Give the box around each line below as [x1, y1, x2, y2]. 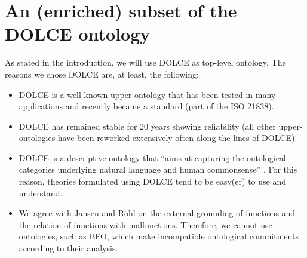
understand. [19, 186, 63, 199]
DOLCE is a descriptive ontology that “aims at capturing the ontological [19, 151, 286, 164]
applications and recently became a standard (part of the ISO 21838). [19, 100, 274, 112]
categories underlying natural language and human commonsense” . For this [19, 163, 297, 176]
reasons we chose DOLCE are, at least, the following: [5, 67, 199, 80]
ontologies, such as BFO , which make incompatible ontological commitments [19, 230, 299, 242]
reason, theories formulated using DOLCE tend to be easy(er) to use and [19, 175, 286, 188]
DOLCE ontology [5, 21, 151, 46]
